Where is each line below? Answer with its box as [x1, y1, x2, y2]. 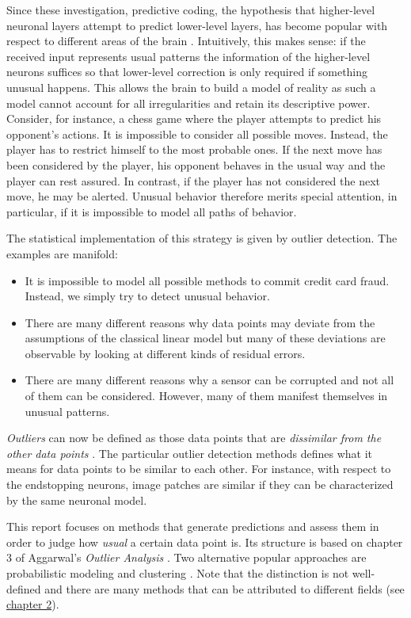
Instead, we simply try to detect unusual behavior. [25, 288, 270, 304]
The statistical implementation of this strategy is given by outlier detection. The [6, 230, 398, 246]
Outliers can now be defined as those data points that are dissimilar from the [6, 429, 382, 446]
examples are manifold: [6, 245, 118, 261]
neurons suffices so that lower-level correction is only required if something [6, 63, 368, 80]
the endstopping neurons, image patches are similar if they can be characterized [6, 476, 394, 493]
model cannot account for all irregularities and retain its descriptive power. [6, 94, 371, 111]
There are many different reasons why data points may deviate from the [25, 314, 375, 330]
